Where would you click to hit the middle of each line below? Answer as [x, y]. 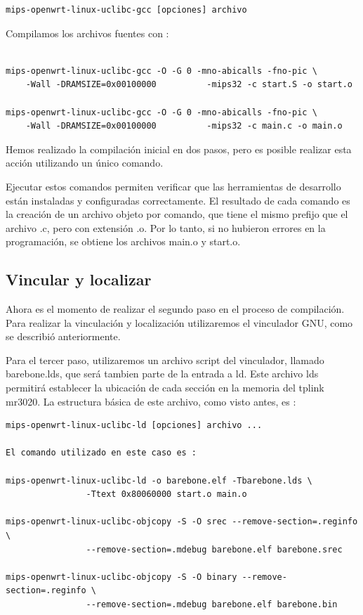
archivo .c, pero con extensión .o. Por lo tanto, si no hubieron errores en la [166, 227]
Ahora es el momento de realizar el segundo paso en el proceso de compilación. [175, 309]
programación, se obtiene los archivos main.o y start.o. [123, 241]
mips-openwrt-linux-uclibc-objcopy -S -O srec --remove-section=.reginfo [182, 522]
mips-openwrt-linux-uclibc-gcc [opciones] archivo [126, 10]
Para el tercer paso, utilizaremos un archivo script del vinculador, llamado [165, 360]
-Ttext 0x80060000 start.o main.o [166, 494]
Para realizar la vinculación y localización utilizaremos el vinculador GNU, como [179, 322]
